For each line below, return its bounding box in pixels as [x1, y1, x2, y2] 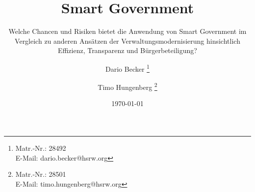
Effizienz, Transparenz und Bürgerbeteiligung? [58, 45, 197, 55]
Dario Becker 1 [105, 62, 150, 74]
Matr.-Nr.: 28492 [15, 143, 66, 153]
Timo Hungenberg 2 [98, 81, 157, 92]
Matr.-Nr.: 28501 [15, 169, 66, 179]
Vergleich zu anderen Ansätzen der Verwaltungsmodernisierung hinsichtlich [15, 35, 240, 46]
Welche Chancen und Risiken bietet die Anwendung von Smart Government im [8, 26, 247, 36]
